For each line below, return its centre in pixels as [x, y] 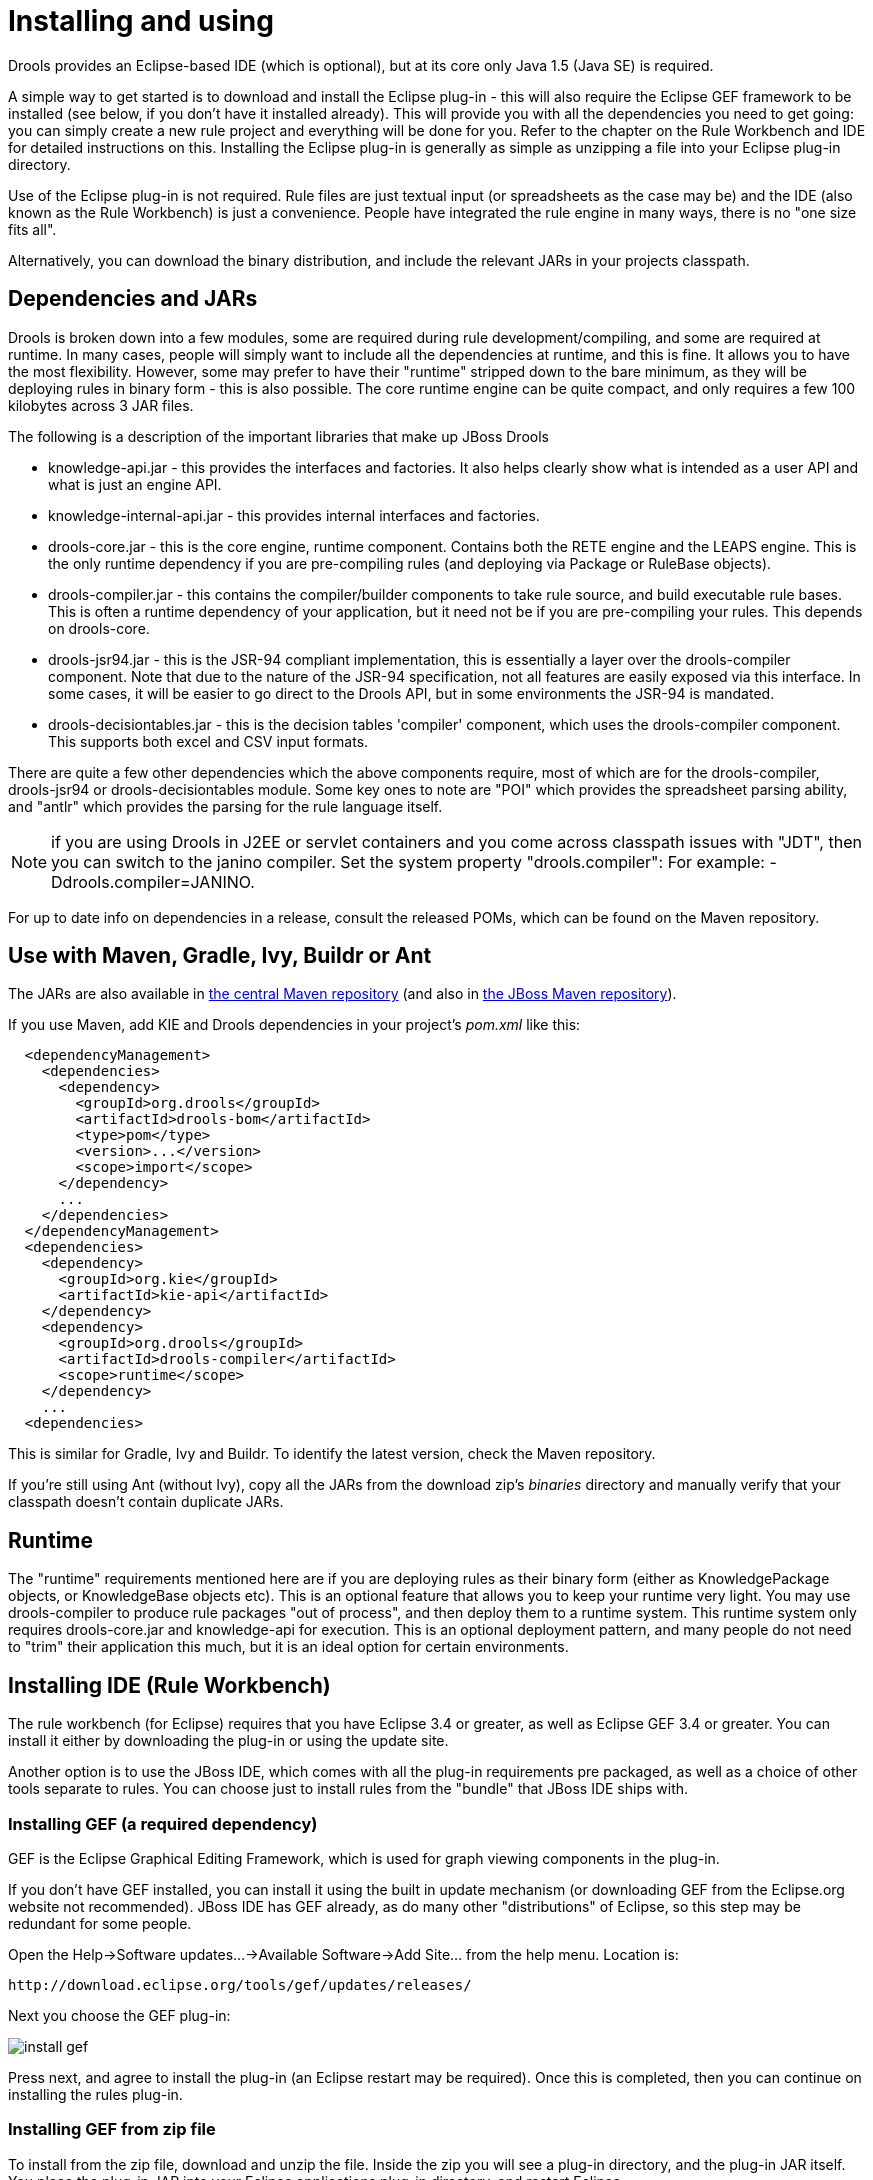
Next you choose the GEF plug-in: [119, 2015]
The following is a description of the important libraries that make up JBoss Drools [278, 436]
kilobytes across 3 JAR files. [101, 405]
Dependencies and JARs [133, 299]
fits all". [32, 229]
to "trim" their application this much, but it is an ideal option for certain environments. [288, 1647]
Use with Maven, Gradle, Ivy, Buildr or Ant [220, 956]
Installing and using [141, 21]
